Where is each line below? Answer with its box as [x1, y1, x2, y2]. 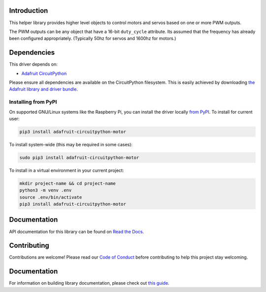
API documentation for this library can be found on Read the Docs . [9, 228, 144, 234]
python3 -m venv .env [19, 188, 72, 193]
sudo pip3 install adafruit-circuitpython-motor [19, 155, 139, 160]
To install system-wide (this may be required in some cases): [9, 141, 133, 147]
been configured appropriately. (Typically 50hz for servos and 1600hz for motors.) [9, 35, 176, 41]
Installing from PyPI [9, 98, 57, 105]
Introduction [9, 6, 48, 15]
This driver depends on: [9, 62, 58, 67]
